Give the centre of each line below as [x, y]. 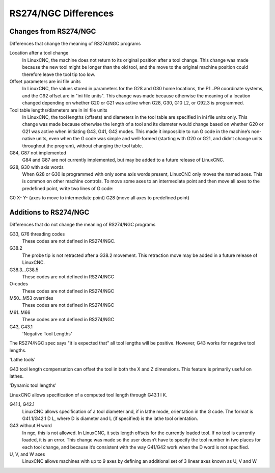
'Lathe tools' [22, 360]
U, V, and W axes [27, 454]
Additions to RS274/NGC [49, 212]
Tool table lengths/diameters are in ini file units [59, 110]
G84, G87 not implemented [38, 152]
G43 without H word [31, 426]
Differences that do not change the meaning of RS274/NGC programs [82, 225]
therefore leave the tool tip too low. [59, 74]
